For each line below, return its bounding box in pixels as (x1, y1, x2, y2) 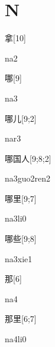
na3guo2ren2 (5, 172, 51, 185)
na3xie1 (5, 252, 33, 265)
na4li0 (5, 333, 27, 345)
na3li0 (5, 212, 27, 225)
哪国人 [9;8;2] (5, 152, 51, 164)
